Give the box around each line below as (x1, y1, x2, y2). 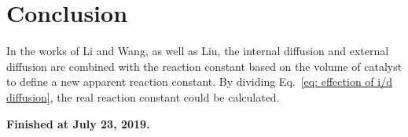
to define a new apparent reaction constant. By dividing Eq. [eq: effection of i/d (6, 73, 392, 90)
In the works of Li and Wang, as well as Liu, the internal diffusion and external (6, 43, 389, 59)
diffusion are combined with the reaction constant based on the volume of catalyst (6, 57, 402, 74)
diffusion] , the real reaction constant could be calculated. (6, 88, 280, 105)
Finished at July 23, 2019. (6, 115, 150, 131)
